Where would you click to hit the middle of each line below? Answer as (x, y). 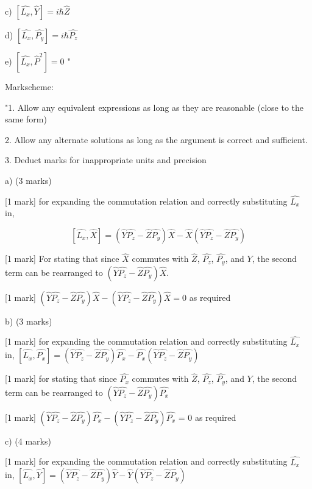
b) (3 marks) (29, 321)
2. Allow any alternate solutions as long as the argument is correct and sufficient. (156, 139)
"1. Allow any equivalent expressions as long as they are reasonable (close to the (154, 107)
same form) (26, 119)
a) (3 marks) (28, 180)
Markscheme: (29, 86)
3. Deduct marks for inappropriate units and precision (106, 160)
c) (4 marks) (28, 441)
